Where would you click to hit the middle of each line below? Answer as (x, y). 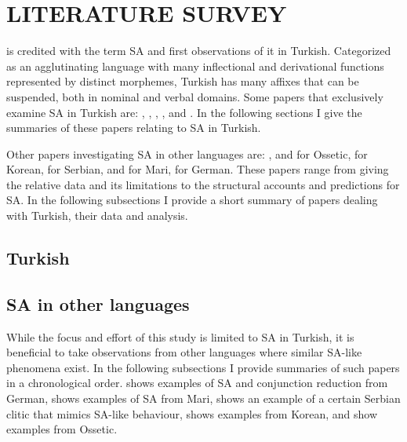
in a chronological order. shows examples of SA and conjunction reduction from (197, 383)
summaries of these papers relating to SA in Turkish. (134, 128)
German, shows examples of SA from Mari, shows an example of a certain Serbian (203, 398)
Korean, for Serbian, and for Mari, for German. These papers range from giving (198, 169)
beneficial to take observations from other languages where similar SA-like (184, 352)
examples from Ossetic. (62, 429)
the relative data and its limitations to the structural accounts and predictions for (203, 184)
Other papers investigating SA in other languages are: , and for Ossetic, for (187, 153)
